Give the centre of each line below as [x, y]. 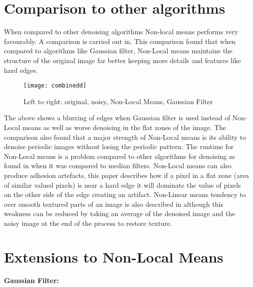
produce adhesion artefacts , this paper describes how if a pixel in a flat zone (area [126, 175]
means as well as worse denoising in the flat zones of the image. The [124, 127]
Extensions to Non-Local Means [114, 256]
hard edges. [21, 70]
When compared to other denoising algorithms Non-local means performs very [121, 32]
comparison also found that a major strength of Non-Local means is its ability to [125, 137]
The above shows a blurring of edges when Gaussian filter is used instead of [117, 118]
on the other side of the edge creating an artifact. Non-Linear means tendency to [125, 194]
